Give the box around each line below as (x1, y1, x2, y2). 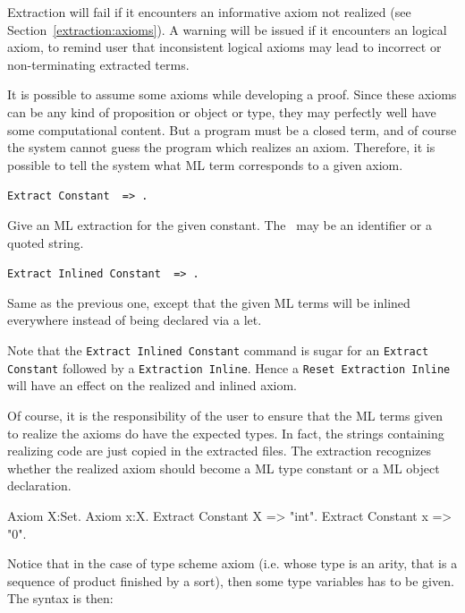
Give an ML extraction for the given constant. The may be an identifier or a (7, 216, 432, 234)
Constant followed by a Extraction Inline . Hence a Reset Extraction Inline (7, 358, 451, 377)
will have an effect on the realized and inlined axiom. (7, 376, 297, 395)
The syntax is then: (7, 589, 114, 608)
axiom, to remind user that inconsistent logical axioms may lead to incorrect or (7, 38, 442, 56)
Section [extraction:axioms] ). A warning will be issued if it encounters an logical (7, 20, 447, 38)
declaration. (7, 476, 72, 495)
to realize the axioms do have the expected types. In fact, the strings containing (7, 423, 444, 442)
